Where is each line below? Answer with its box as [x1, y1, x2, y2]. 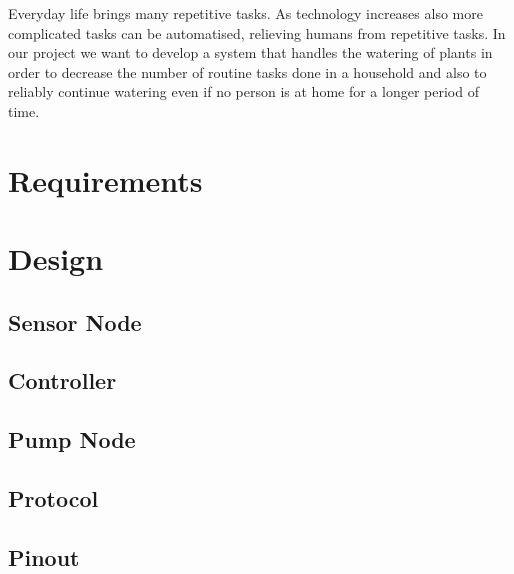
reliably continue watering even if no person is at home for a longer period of [8, 81, 479, 102]
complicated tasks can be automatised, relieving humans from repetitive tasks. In [8, 22, 506, 43]
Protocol [8, 483, 99, 514]
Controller [8, 365, 117, 396]
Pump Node [8, 424, 136, 455]
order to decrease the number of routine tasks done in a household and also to [8, 61, 487, 82]
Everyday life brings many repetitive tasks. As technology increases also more [8, 3, 483, 23]
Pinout [8, 541, 80, 572]
